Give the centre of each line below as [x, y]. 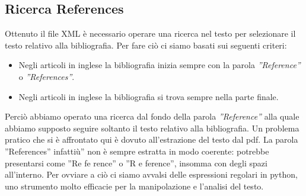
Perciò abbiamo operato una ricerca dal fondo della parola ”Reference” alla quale [152, 116]
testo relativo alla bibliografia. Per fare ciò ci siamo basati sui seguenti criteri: [146, 45]
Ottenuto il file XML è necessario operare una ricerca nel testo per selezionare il [150, 33]
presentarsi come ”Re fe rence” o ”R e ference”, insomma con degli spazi [136, 163]
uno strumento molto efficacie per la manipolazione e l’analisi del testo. [134, 186]
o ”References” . [47, 76]
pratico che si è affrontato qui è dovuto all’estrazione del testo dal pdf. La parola [152, 139]
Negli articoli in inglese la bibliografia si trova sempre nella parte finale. [149, 96]
